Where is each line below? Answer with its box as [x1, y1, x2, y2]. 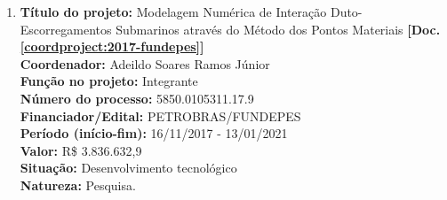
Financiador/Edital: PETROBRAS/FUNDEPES [20, 106, 301, 125]
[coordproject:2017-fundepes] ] [20, 37, 204, 56]
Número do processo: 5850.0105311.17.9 [20, 88, 254, 107]
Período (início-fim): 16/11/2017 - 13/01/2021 [20, 124, 288, 142]
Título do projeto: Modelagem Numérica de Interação [20, 3, 327, 20]
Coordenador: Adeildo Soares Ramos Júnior [20, 54, 270, 73]
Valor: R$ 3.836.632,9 [20, 141, 142, 159]
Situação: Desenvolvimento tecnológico [20, 158, 237, 177]
